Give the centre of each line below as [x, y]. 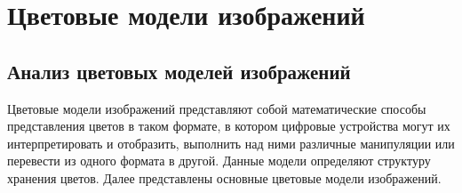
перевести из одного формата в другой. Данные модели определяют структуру [219, 161]
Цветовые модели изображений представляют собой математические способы [217, 108]
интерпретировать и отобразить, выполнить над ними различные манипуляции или [231, 143]
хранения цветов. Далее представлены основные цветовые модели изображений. [224, 177]
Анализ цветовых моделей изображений [179, 71]
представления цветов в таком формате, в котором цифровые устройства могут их [229, 126]
